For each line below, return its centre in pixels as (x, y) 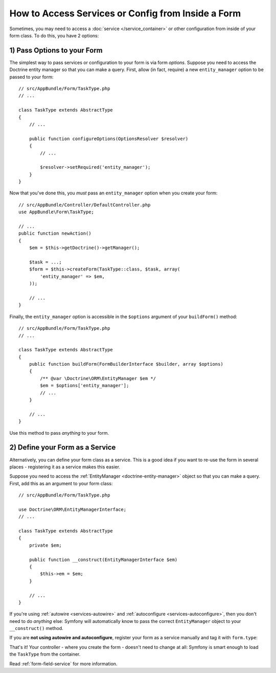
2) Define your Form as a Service (63, 447)
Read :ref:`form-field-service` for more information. (63, 664)
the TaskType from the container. (45, 654)
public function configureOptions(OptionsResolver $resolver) (109, 139)
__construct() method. (36, 629)
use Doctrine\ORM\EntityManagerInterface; (73, 509)
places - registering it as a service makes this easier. (65, 467)
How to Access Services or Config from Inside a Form (125, 13)
